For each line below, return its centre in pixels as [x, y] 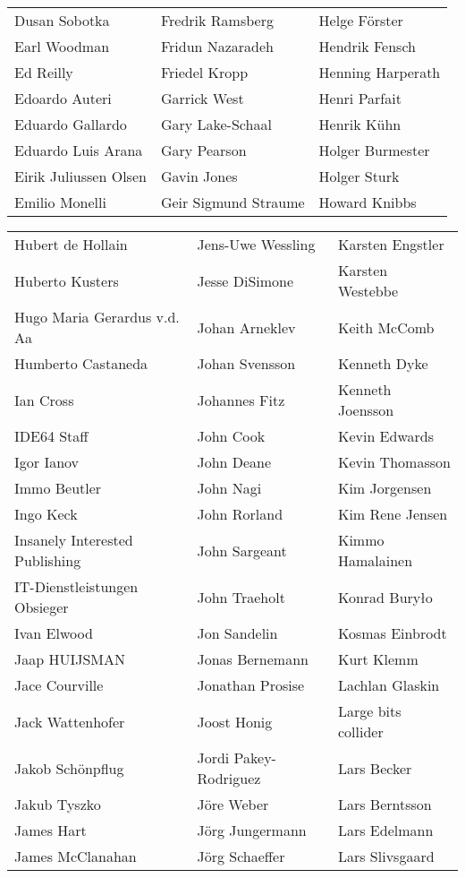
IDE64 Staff [51, 436]
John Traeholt [241, 597]
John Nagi [229, 488]
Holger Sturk [359, 176]
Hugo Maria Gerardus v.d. [97, 317]
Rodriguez [229, 778]
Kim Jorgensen [385, 488]
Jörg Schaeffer [241, 856]
